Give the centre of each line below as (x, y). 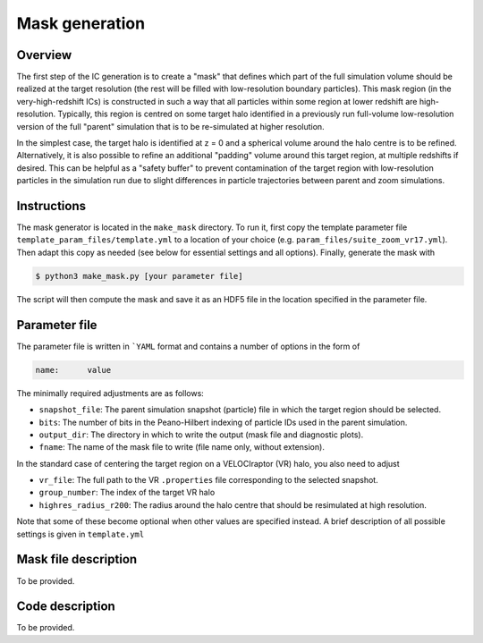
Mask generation (81, 23)
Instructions (51, 206)
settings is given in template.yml (80, 534)
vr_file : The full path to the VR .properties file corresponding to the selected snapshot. (209, 480)
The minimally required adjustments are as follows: (110, 393)
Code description (66, 607)
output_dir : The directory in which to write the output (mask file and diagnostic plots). (201, 435)
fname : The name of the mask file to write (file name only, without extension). (182, 447)
